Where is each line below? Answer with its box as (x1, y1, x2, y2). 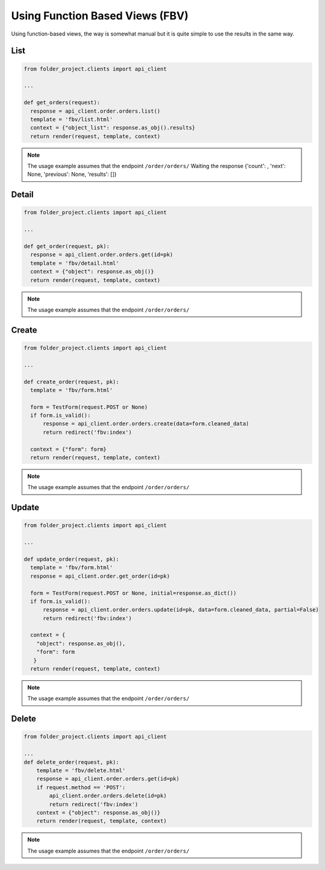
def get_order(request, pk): (23, 243, 110, 249)
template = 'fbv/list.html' (30, 116, 113, 123)
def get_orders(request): (23, 99, 101, 106)
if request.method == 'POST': (36, 784, 126, 790)
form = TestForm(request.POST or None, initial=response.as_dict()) (30, 589, 237, 596)
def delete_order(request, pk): (23, 759, 120, 765)
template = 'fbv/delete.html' (36, 767, 126, 774)
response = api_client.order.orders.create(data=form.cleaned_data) (43, 421, 250, 427)
